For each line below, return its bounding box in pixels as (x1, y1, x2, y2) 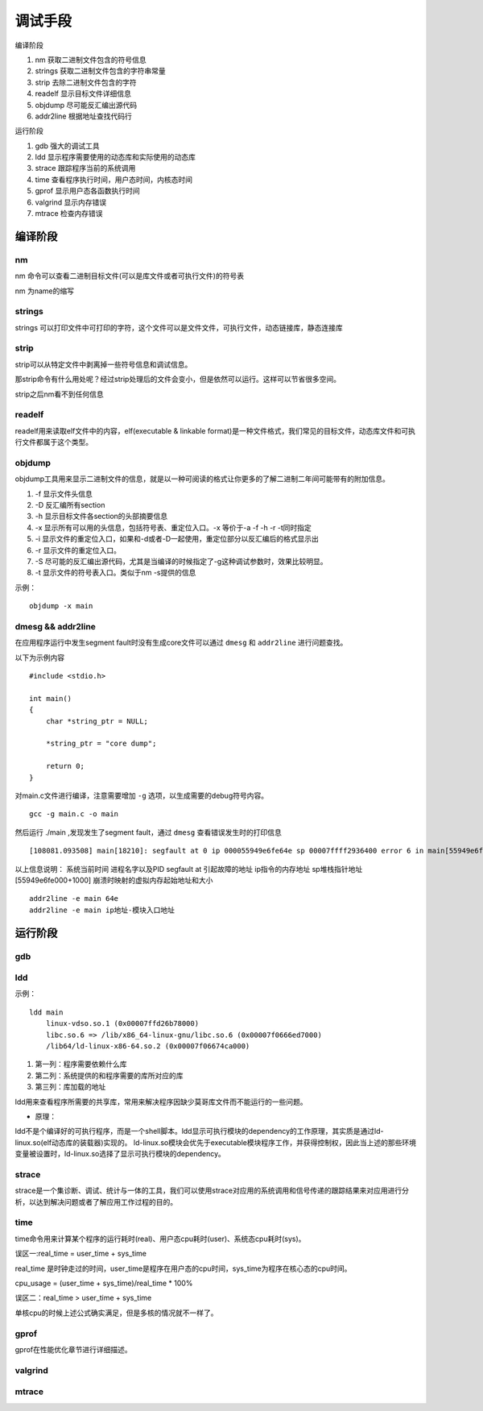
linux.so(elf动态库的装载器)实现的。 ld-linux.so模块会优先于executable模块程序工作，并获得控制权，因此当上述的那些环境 (14, 1137, 416, 1147)
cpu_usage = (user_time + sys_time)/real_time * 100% (14, 1278, 193, 1289)
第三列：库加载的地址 (35, 1082, 106, 1092)
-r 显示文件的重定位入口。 (35, 545, 121, 555)
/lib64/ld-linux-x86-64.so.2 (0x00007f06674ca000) (45, 1042, 250, 1051)
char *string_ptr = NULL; (45, 716, 149, 725)
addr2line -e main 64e (29, 894, 119, 903)
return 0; (45, 762, 85, 771)
